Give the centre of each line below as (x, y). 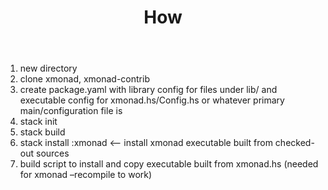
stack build (42, 132)
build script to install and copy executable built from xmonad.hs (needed (169, 164)
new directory (48, 68)
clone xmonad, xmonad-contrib (84, 79)
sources (52, 153)
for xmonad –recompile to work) (86, 175)
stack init (38, 122)
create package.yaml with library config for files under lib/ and (148, 90)
